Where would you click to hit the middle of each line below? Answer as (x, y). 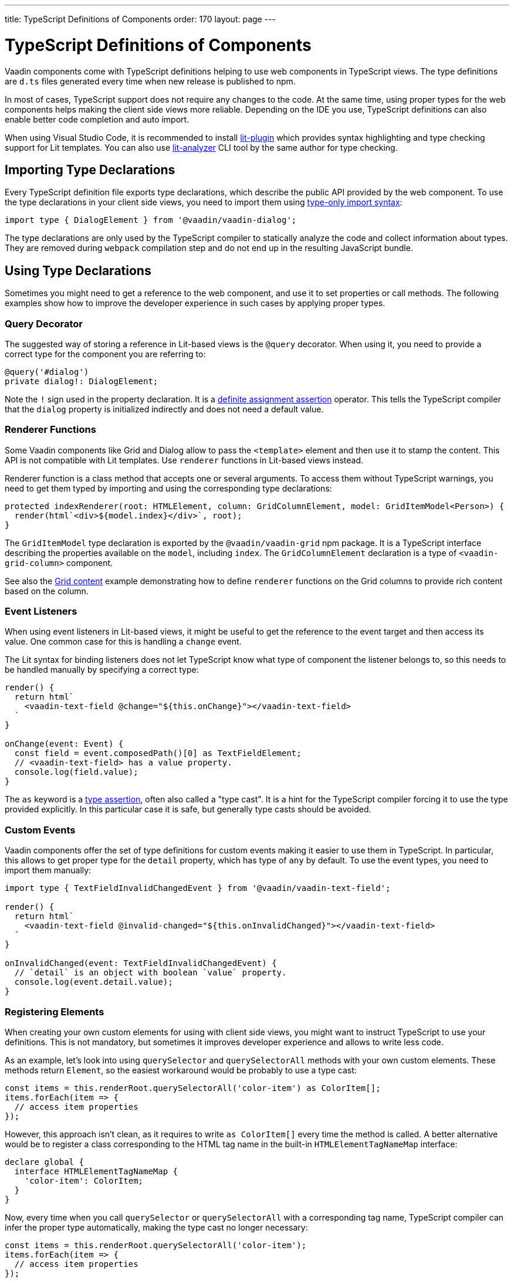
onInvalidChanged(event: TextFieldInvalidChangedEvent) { (141, 963)
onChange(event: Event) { (64, 744)
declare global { (44, 1162)
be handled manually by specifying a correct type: (102, 670)
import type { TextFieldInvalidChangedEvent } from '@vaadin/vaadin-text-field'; (198, 888)
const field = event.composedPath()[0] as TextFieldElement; (158, 753)
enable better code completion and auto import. (97, 119)
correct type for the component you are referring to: (105, 354)
